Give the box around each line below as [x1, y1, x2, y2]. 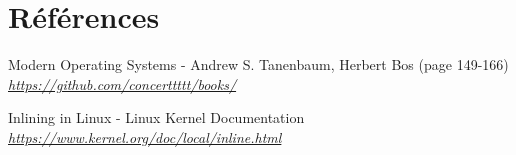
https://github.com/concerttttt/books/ [8, 73, 237, 94]
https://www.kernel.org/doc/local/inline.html [8, 126, 282, 147]
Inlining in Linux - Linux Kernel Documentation [8, 107, 305, 128]
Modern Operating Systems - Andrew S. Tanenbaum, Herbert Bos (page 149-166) [8, 54, 509, 75]
